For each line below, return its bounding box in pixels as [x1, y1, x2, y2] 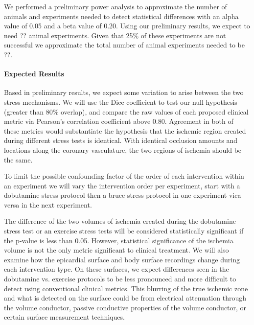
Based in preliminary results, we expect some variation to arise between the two [4, 87, 244, 97]
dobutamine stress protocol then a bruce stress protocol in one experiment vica [4, 190, 241, 200]
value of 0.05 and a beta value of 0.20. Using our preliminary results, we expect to [4, 21, 250, 31]
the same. [4, 154, 33, 164]
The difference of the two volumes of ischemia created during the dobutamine [4, 216, 236, 226]
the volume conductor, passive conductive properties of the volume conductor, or [4, 302, 247, 312]
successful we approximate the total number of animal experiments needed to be [4, 40, 245, 50]
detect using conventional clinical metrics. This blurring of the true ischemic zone [4, 283, 248, 293]
